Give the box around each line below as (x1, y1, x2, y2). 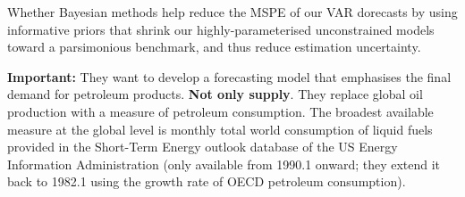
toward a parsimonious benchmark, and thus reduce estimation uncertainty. (7, 37, 421, 56)
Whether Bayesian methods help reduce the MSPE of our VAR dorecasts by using (7, 3, 458, 21)
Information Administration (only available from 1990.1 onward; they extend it (7, 154, 441, 173)
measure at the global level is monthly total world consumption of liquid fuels (7, 119, 433, 138)
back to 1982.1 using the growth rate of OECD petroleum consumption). (7, 172, 406, 191)
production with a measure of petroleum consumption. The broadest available (7, 102, 434, 120)
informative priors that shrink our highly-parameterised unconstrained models (7, 20, 435, 38)
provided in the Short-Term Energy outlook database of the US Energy (7, 137, 398, 156)
